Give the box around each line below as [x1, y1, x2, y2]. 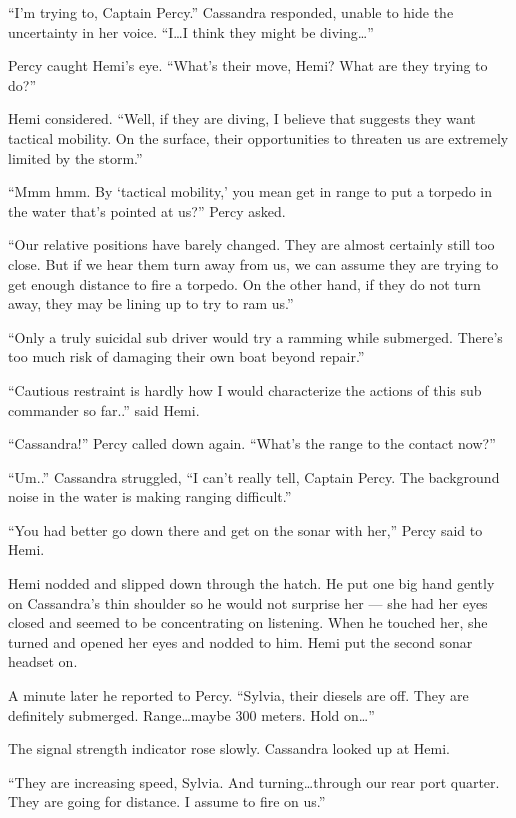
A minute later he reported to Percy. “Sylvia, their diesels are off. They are [8, 685, 469, 706]
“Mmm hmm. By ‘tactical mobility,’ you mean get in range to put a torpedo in [8, 181, 493, 202]
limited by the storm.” [8, 147, 143, 168]
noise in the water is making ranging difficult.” [8, 486, 292, 507]
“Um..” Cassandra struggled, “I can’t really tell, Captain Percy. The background [8, 466, 500, 487]
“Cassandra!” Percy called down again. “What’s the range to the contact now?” [8, 433, 496, 454]
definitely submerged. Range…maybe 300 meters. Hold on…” [8, 704, 375, 725]
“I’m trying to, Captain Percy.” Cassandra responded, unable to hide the [8, 2, 454, 22]
